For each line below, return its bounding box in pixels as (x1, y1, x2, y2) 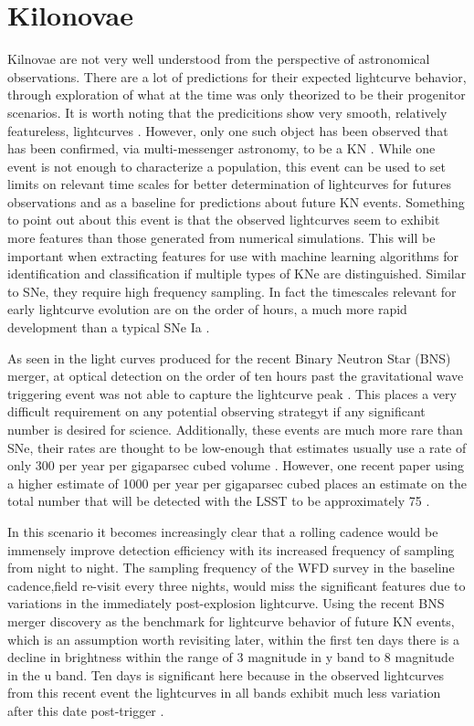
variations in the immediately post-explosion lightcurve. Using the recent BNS (7, 594, 445, 613)
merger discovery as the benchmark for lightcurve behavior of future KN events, (7, 611, 455, 630)
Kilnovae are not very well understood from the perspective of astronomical (7, 49, 430, 68)
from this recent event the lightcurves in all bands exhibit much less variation (7, 683, 441, 702)
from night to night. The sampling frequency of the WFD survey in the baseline (7, 558, 455, 577)
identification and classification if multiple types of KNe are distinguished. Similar (7, 264, 467, 283)
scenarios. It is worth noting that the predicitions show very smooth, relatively (7, 102, 448, 121)
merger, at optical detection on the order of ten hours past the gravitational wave (7, 366, 464, 385)
